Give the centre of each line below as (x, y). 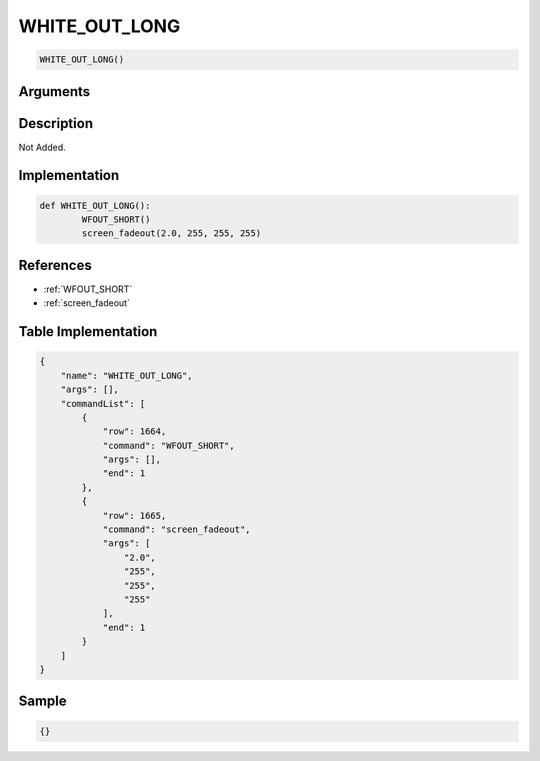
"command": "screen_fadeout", (176, 529)
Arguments (54, 91)
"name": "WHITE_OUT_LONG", (127, 375)
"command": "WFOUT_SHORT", (168, 445)
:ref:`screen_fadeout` (86, 303)
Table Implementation (88, 331)
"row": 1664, (134, 431)
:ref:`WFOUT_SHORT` (88, 289)
